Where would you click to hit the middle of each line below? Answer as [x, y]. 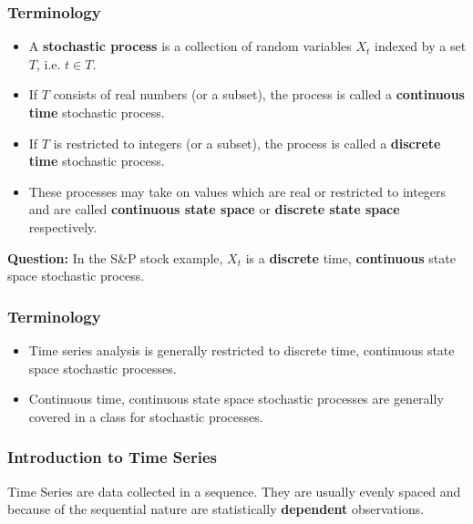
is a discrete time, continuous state [350, 257]
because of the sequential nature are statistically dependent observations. [216, 509]
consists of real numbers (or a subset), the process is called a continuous [259, 94]
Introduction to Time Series [112, 457]
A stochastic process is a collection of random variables [190, 46]
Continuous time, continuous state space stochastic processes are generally [236, 399]
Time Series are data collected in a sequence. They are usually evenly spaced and [234, 491]
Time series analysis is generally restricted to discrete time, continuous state [242, 349]
